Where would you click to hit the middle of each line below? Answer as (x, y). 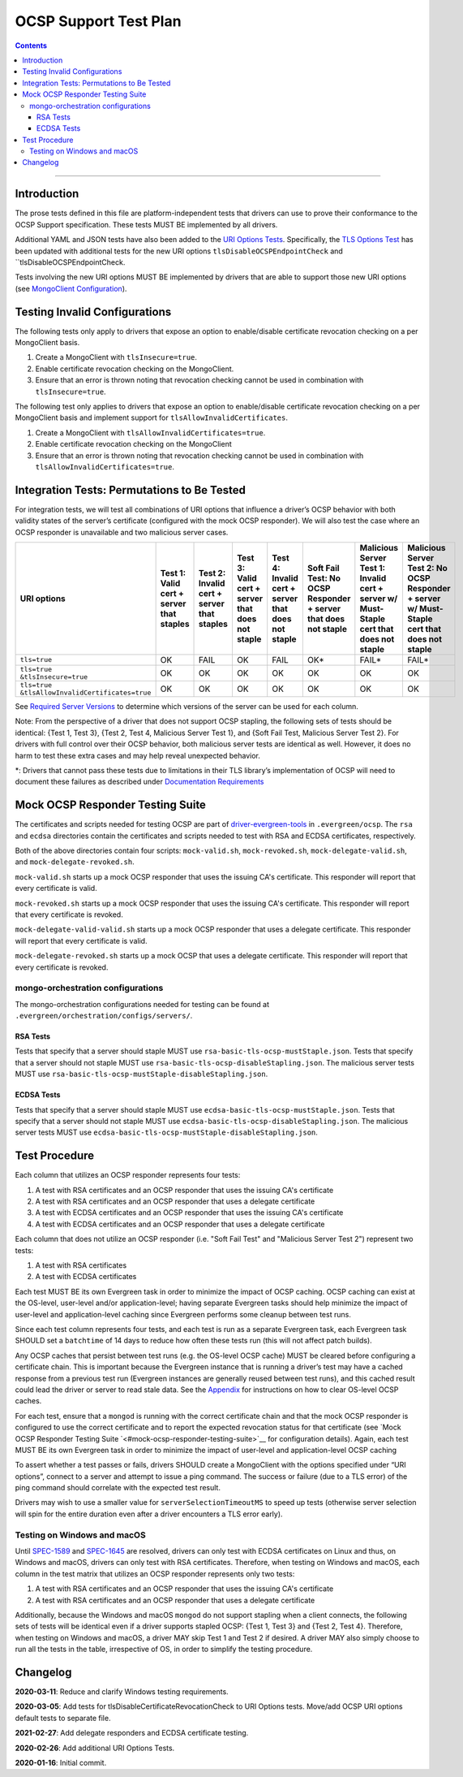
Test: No (324, 578)
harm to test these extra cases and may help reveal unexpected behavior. (138, 755)
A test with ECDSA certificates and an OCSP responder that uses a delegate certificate (180, 1224)
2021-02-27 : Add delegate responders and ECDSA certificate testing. (132, 1733)
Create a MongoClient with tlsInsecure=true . (116, 357)
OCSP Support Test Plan (98, 21)
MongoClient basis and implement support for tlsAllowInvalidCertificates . (151, 417)
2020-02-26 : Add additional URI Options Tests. (95, 1748)
